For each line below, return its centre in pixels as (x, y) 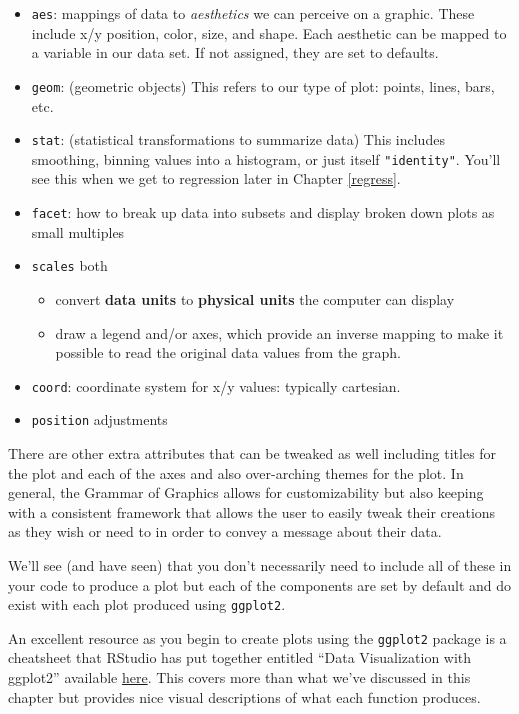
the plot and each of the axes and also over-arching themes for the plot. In (236, 472)
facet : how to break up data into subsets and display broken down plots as (263, 212)
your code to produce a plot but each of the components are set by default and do (260, 584)
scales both (69, 265)
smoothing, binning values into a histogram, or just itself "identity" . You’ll (266, 158)
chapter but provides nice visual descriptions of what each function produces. (244, 696)
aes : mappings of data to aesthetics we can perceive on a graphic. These (253, 13)
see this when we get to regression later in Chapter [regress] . (216, 178)
